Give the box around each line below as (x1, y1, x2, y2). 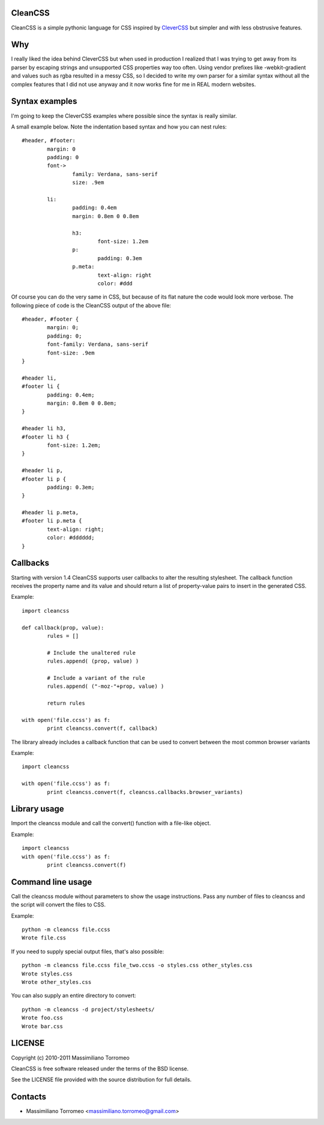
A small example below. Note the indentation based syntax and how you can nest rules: (11, 123, 227, 130)
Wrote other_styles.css (22, 979, 92, 986)
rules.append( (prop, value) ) (47, 658, 139, 665)
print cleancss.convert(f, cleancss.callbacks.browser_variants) (47, 789, 244, 795)
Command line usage (11, 877, 92, 887)
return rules (47, 700, 85, 707)
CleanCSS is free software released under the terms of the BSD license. (11, 1065, 189, 1072)
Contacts (11, 1092, 47, 1102)
